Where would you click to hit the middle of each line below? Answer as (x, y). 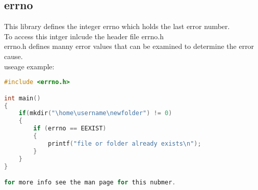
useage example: (29, 66)
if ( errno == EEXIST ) (70, 129)
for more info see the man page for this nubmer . (90, 183)
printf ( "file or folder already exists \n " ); (124, 143)
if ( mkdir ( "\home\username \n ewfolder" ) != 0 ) (95, 113)
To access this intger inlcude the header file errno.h (84, 36)
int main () (22, 98)
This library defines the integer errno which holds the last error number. (117, 26)
